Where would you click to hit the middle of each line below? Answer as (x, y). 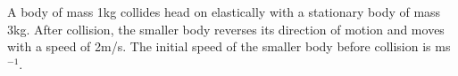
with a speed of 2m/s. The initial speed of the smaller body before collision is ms (229, 46)
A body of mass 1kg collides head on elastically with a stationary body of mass (224, 11)
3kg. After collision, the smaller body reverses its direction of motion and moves (226, 29)
